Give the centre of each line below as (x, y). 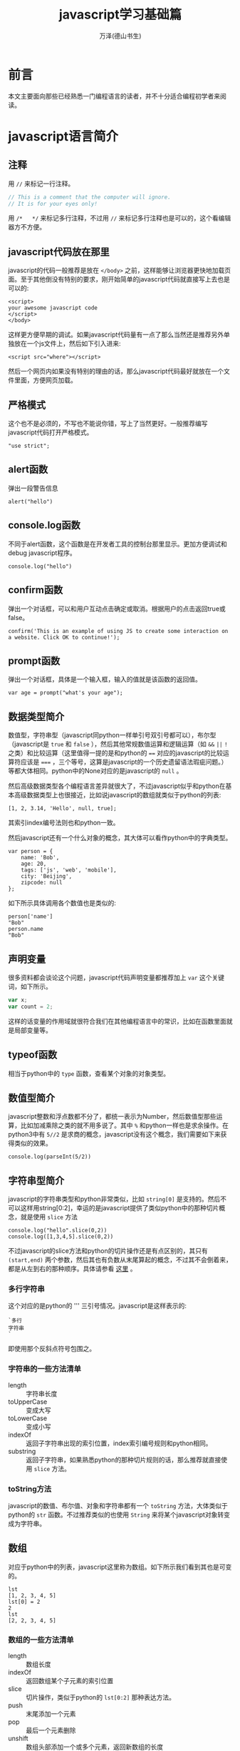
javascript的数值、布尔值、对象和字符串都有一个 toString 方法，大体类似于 (118, 1506)
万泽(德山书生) (120, 36)
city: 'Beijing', (47, 877)
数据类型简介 (36, 716)
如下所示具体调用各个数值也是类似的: (62, 903)
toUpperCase (28, 1402)
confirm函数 (36, 590)
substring (22, 1451)
